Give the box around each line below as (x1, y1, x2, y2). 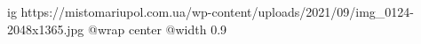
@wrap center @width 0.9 (88, 19, 227, 38)
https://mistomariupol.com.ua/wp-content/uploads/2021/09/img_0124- (20, 3, 415, 20)
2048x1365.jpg (7, 19, 84, 38)
